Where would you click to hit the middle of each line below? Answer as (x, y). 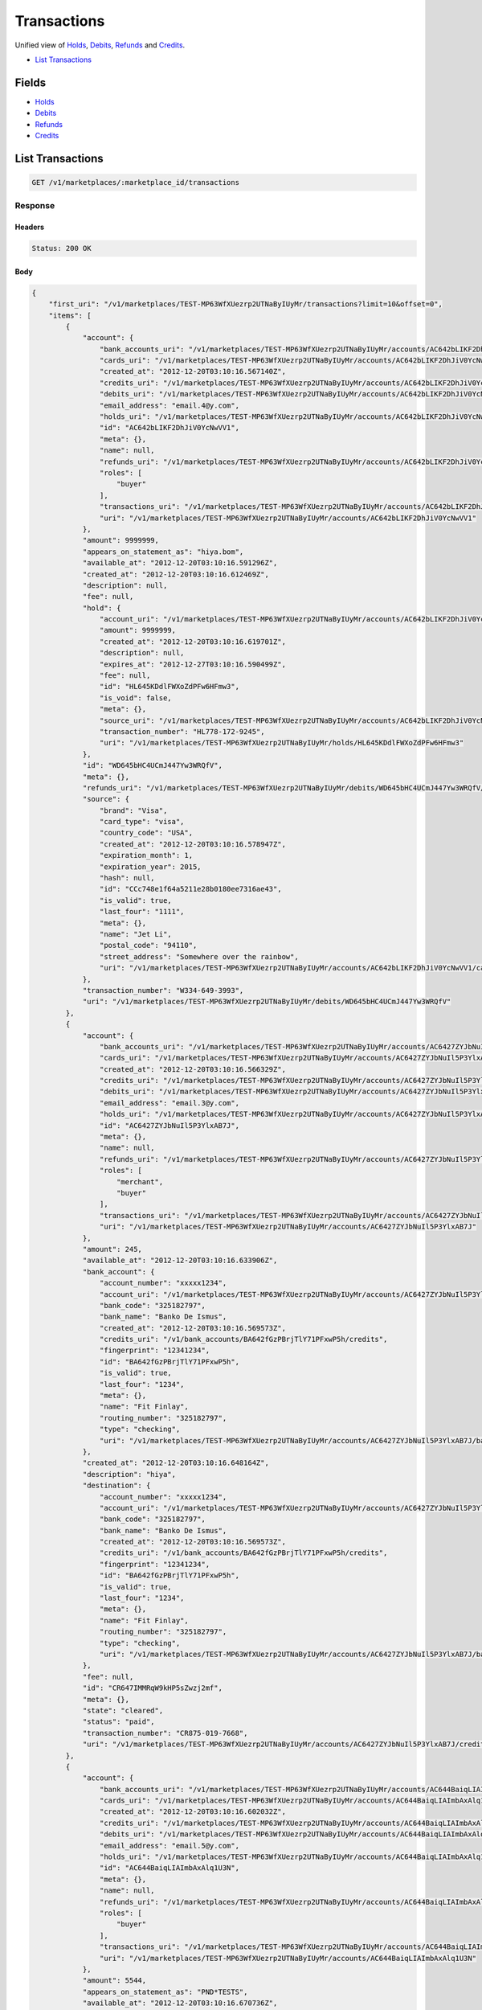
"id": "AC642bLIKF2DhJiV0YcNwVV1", (170, 428)
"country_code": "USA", (146, 833)
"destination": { (116, 1486)
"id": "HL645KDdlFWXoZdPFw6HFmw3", (170, 687)
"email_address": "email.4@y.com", (170, 405)
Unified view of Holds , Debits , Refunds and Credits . (100, 45)
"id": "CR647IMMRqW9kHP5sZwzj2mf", (152, 1688)
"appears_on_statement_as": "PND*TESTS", (165, 1992)
